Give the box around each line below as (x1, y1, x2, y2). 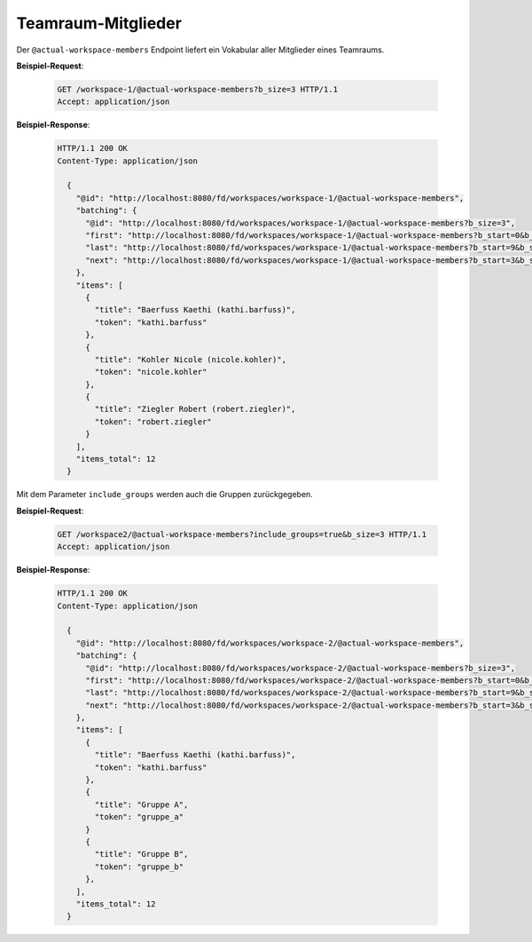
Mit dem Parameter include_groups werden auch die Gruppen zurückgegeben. (16, 489, 314, 500)
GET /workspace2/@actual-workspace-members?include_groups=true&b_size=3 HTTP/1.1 (57, 529, 427, 539)
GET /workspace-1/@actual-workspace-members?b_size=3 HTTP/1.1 (57, 84, 339, 94)
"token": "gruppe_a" (94, 812, 184, 822)
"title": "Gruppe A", (94, 799, 189, 810)
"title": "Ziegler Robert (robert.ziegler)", (94, 404, 296, 415)
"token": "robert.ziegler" (94, 416, 212, 426)
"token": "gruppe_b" (94, 861, 184, 872)
